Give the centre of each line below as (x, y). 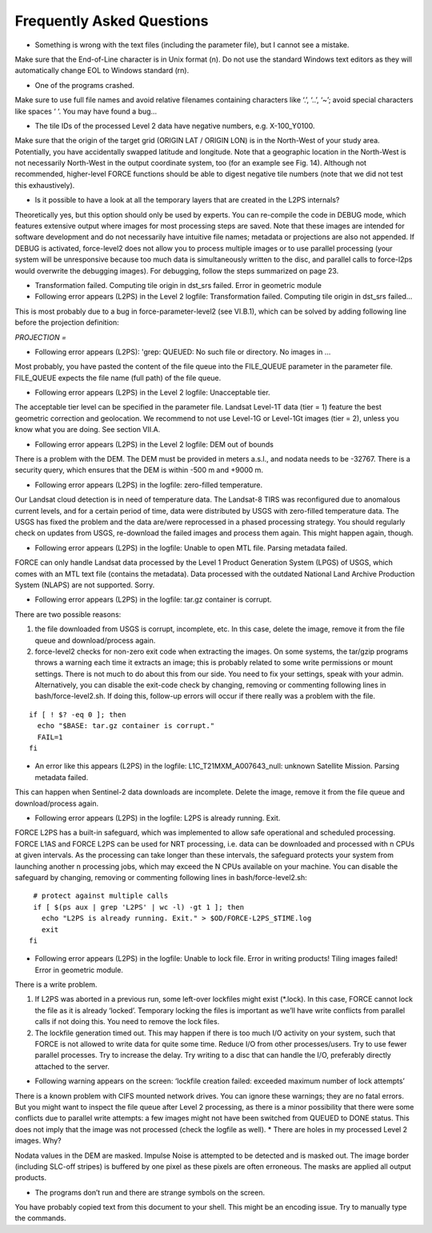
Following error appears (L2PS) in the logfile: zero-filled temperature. (149, 485)
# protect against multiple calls (101, 896)
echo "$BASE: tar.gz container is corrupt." (126, 726)
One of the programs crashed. (85, 85)
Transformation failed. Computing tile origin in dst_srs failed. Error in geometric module (178, 285)
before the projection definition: (67, 322)
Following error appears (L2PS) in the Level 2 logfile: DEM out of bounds (154, 444)
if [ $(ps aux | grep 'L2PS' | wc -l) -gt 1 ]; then (138, 907)
